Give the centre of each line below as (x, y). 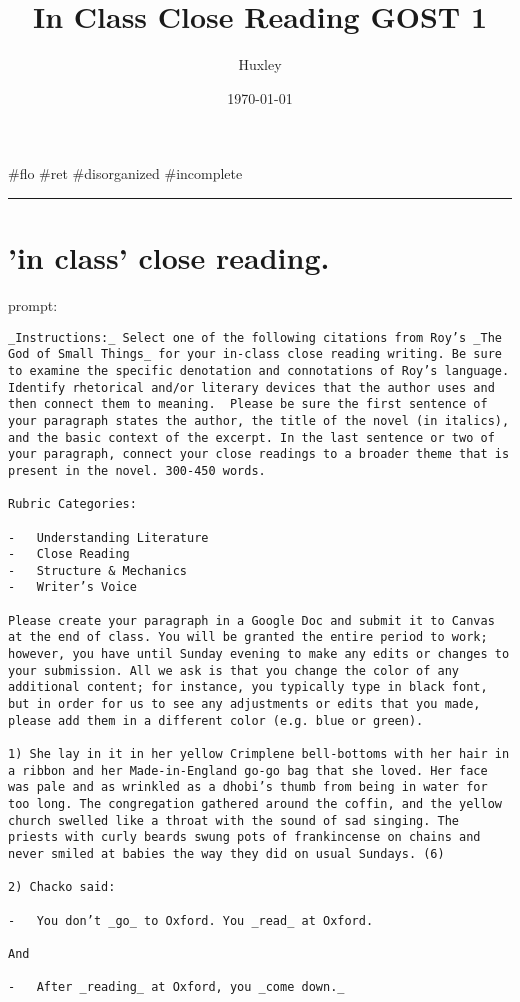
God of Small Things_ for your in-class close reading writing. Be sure (255, 354)
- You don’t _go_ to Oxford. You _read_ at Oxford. (191, 920)
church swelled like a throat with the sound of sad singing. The (234, 820)
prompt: (33, 305)
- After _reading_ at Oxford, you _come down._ (176, 987)
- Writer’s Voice (72, 587)
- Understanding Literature (108, 537)
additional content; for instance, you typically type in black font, (248, 687)
